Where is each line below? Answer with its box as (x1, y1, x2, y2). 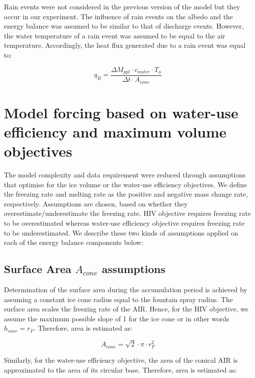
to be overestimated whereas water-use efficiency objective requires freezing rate (4, 217, 245, 228)
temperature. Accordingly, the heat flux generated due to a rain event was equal (4, 40, 246, 50)
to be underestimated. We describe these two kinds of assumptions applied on (4, 227, 238, 238)
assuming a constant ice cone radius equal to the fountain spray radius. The (4, 294, 233, 304)
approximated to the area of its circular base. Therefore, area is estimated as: (4, 364, 237, 375)
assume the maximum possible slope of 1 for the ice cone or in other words (4, 313, 229, 323)
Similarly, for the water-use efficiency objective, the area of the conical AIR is (4, 355, 238, 365)
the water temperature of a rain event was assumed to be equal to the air (4, 30, 225, 40)
